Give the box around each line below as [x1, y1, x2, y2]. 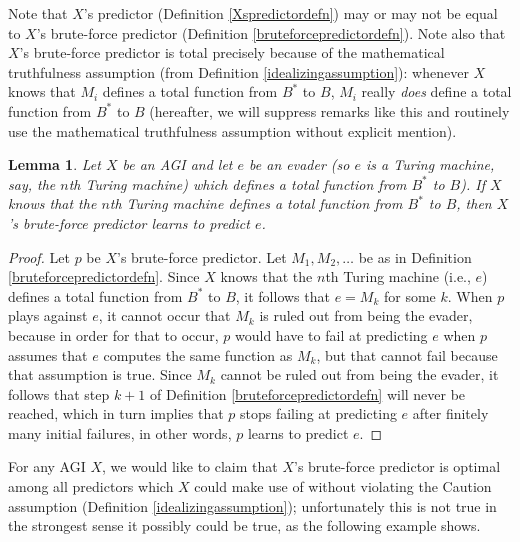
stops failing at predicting [239, 403, 397, 424]
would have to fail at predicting [235, 324, 428, 345]
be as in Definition [358, 246, 472, 267]
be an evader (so [249, 154, 350, 175]
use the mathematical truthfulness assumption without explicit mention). [8, 120, 457, 141]
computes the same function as [103, 344, 293, 365]
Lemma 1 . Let [8, 154, 101, 175]
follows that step [8, 383, 110, 404]
